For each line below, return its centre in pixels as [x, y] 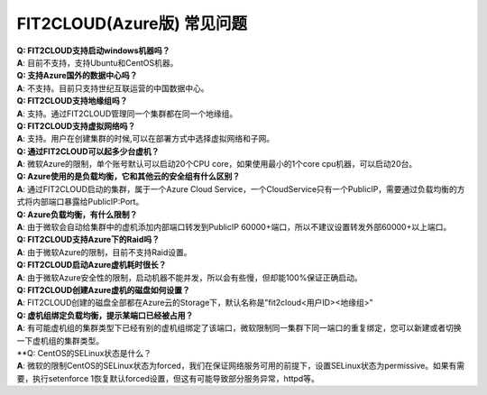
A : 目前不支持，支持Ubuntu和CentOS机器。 [97, 62]
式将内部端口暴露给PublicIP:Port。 [80, 202]
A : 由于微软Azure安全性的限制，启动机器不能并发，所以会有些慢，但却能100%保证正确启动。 [189, 277]
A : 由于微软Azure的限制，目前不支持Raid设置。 [105, 252]
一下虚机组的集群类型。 [60, 340]
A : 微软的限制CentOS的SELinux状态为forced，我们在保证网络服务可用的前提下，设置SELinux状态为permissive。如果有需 [240, 366]
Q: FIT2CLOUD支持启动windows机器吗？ [93, 51]
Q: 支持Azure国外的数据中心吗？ [77, 76]
